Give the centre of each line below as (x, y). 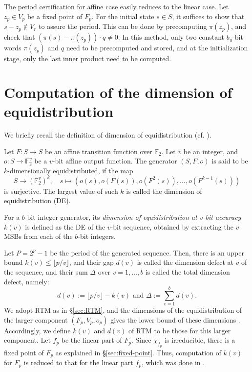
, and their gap (91, 262)
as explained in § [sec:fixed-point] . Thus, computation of (138, 352)
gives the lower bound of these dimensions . (175, 319)
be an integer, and (211, 151)
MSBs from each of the (38, 236)
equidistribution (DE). (37, 200)
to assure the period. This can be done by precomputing (123, 26)
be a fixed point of (55, 16)
